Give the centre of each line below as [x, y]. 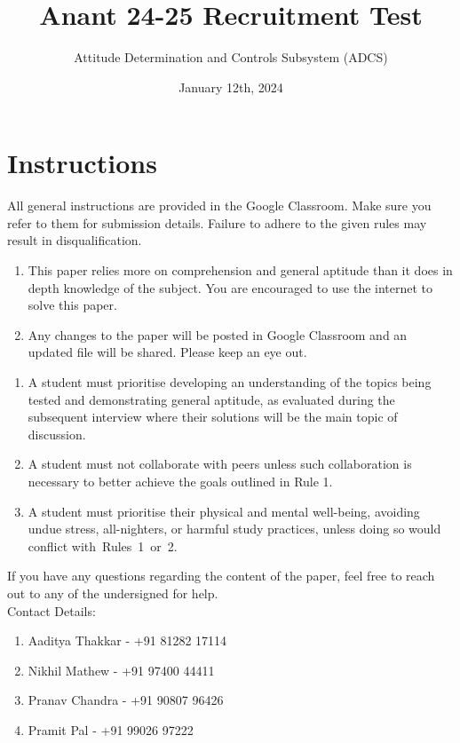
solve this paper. [72, 305]
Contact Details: [52, 610]
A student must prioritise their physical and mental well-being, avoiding [224, 511]
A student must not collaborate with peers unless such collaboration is [220, 464]
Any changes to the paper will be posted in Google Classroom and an [218, 334]
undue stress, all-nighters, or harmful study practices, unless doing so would [234, 529]
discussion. [57, 434]
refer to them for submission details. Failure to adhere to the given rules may [217, 222]
